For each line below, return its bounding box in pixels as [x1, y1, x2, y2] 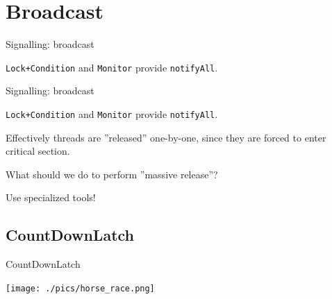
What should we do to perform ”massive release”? [6, 166, 218, 181]
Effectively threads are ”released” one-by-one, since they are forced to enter [6, 130, 326, 144]
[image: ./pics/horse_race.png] [6, 283, 155, 293]
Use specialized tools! [6, 190, 96, 205]
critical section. [6, 144, 70, 158]
